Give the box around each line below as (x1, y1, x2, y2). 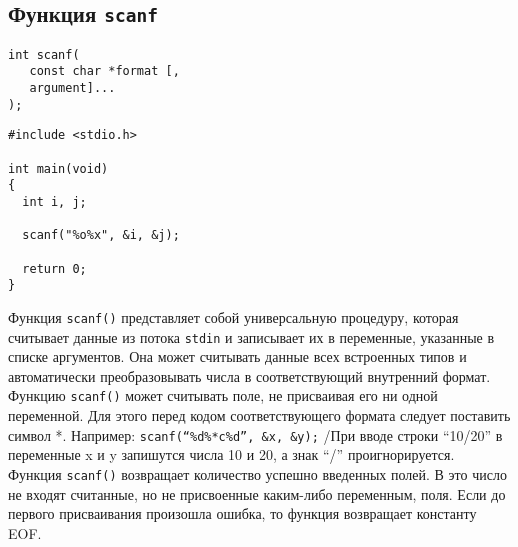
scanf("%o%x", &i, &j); (22, 228, 180, 243)
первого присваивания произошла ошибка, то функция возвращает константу (8, 503, 477, 524)
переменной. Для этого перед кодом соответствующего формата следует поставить (8, 405, 511, 426)
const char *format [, (29, 64, 180, 79)
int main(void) (8, 161, 109, 176)
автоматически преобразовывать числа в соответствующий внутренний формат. (8, 365, 491, 386)
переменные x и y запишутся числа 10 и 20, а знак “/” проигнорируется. (8, 444, 455, 465)
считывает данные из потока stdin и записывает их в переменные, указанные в (8, 326, 495, 347)
